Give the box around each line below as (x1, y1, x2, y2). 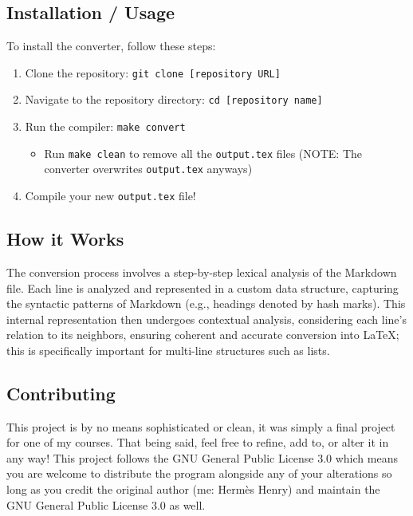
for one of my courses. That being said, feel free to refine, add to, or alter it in (6, 434, 389, 451)
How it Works (6, 226, 124, 251)
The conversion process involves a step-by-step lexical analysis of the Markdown (6, 263, 397, 280)
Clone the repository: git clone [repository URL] (25, 64, 281, 81)
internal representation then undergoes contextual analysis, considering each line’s (6, 310, 407, 327)
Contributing (6, 380, 116, 405)
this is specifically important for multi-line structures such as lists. (6, 341, 330, 358)
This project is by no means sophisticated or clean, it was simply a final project (6, 418, 395, 435)
